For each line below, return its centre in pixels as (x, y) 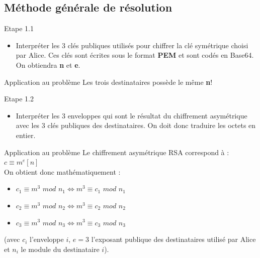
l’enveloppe (47, 239)
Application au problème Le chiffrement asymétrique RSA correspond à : (117, 152)
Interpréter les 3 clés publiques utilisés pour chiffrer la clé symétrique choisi (132, 45)
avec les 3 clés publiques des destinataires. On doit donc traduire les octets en (136, 125)
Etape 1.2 (19, 99)
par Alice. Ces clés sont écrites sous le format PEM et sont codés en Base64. (135, 55)
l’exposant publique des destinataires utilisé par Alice (174, 239)
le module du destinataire (60, 249)
